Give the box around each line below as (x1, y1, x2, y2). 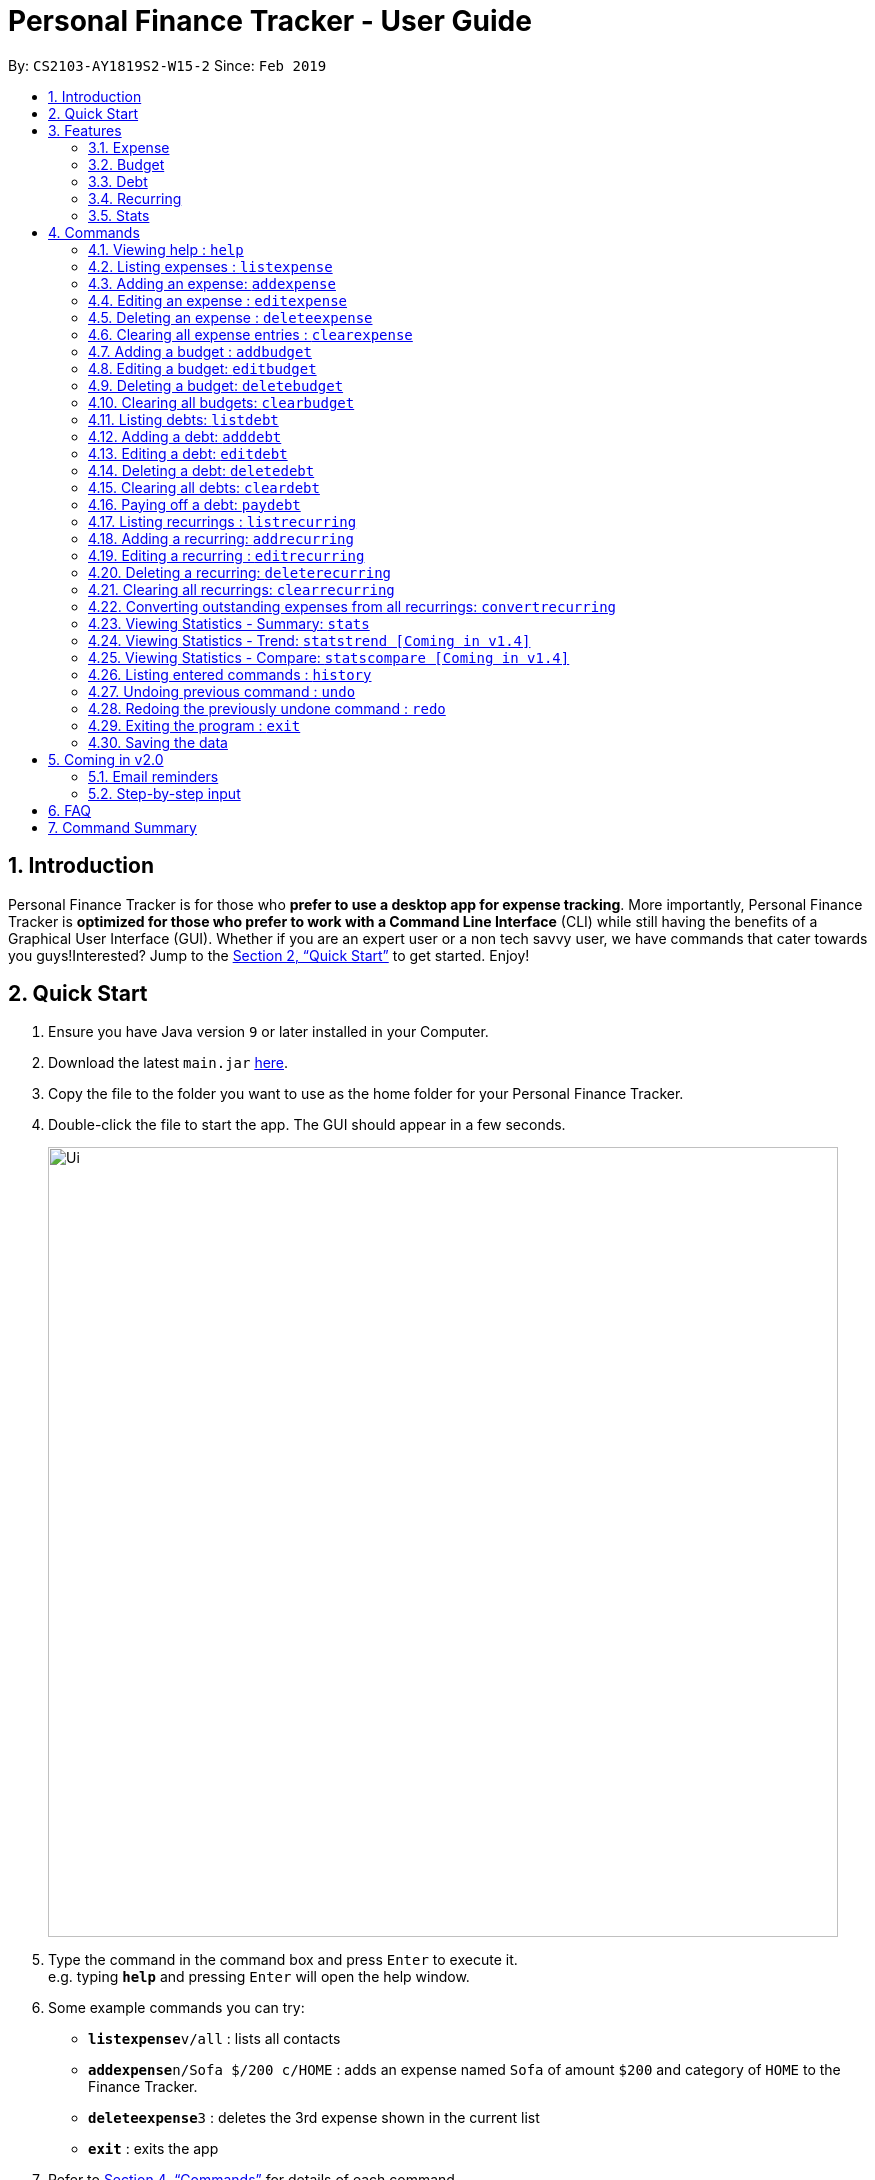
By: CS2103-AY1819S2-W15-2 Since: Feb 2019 (8, 56, 327, 74)
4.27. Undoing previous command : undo (88, 682, 356, 700)
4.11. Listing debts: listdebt (88, 410, 279, 428)
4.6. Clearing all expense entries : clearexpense (88, 325, 413, 343)
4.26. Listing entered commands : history (88, 665, 372, 683)
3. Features (48, 121, 122, 139)
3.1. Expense (88, 138, 170, 156)
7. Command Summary (48, 818, 197, 836)
